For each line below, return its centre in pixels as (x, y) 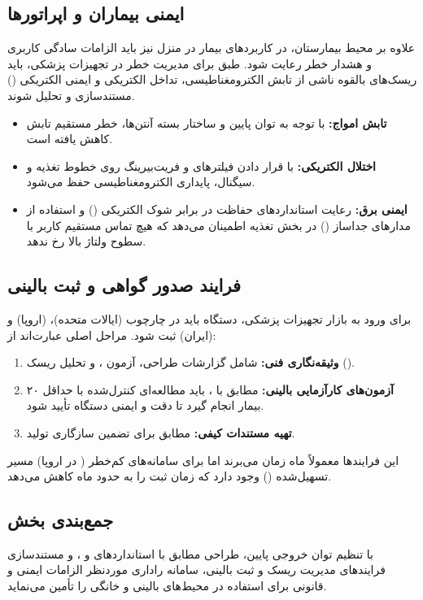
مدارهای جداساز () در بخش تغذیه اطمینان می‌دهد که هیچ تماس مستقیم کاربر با (218, 225)
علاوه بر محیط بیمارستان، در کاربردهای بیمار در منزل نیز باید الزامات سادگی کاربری (211, 48)
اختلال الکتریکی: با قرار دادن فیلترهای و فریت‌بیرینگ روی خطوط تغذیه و (201, 165)
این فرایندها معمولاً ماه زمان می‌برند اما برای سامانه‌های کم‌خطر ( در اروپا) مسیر (203, 460)
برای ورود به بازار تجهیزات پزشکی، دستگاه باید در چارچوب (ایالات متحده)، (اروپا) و (209, 318)
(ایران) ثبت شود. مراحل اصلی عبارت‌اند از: (112, 335)
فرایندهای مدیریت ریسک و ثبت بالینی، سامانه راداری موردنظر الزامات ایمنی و (196, 570)
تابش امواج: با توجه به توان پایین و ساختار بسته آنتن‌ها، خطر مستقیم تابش (207, 122)
